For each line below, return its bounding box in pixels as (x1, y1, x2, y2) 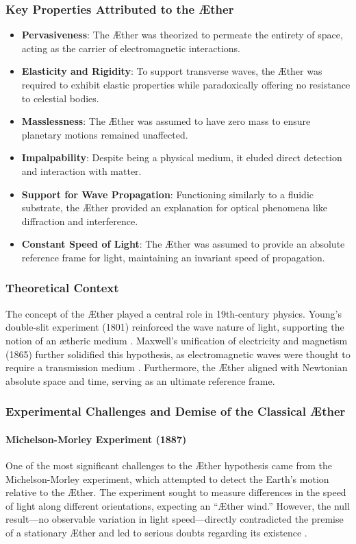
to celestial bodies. (21, 91, 99, 105)
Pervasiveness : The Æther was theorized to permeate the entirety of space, (21, 27, 343, 42)
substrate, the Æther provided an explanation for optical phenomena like (21, 200, 328, 215)
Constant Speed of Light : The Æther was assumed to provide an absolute (21, 237, 345, 251)
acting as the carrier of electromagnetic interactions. (21, 40, 241, 55)
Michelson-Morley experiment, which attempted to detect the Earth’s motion (5, 471, 329, 486)
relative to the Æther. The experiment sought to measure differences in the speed (5, 485, 346, 499)
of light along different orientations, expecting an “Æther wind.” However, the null (5, 498, 350, 512)
